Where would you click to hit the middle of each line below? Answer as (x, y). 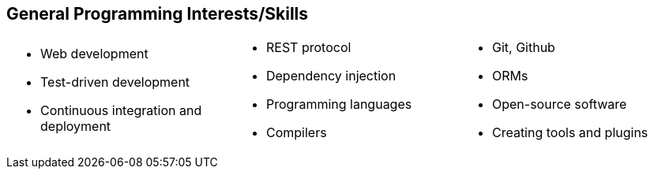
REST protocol (308, 48)
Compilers (296, 133)
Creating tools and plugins (570, 133)
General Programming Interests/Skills (158, 14)
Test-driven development (115, 82)
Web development (94, 54)
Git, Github (523, 48)
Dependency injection (331, 76)
